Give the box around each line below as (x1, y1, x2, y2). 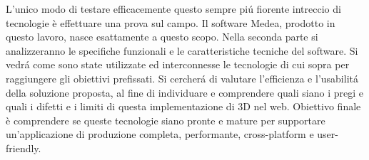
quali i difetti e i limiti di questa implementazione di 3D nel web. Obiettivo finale (6, 99, 361, 114)
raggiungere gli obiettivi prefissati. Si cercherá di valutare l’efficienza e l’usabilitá (6, 70, 358, 85)
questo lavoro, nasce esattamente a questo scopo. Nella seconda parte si (6, 29, 318, 44)
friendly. (6, 140, 41, 155)
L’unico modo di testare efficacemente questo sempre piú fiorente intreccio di (6, 1, 341, 16)
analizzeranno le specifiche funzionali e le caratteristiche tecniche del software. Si (6, 43, 358, 58)
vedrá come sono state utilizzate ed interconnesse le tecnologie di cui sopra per (6, 57, 350, 72)
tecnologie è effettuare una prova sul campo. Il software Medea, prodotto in (6, 15, 335, 30)
